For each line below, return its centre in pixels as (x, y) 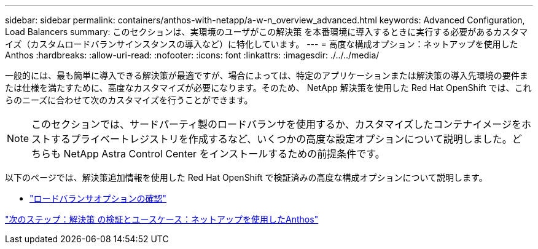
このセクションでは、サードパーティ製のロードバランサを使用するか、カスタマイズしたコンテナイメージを (276, 124)
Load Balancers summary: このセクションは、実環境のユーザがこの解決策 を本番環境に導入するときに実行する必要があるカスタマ (267, 32)
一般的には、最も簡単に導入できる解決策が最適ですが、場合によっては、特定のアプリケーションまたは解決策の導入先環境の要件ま (267, 75)
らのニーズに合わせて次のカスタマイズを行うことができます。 (129, 100)
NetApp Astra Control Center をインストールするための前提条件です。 (224, 154)
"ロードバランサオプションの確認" (98, 198)
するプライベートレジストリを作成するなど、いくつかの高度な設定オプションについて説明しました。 (282, 139)
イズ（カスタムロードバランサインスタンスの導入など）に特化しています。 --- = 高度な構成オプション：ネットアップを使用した (262, 44)
